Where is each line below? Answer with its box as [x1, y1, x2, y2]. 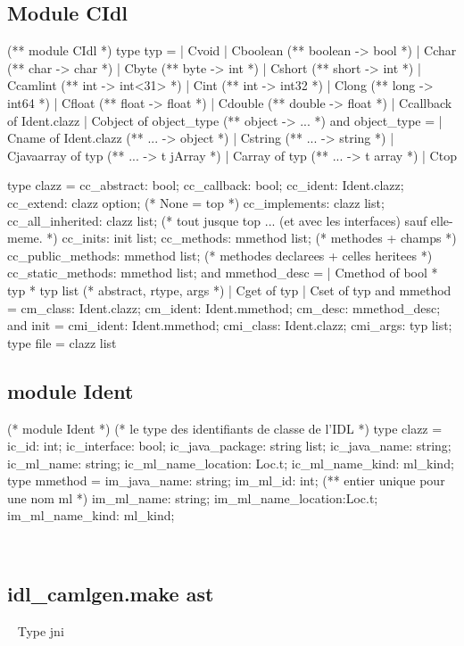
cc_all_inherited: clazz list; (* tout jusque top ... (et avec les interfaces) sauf [7, 211, 427, 229]
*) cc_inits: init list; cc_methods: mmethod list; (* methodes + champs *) [46, 228, 457, 247]
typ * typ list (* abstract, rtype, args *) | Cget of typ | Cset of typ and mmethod [7, 280, 452, 299]
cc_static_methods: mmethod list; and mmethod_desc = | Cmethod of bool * [7, 263, 438, 282]
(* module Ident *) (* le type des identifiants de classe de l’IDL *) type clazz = [7, 418, 443, 437]
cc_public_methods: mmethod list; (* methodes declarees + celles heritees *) [7, 245, 433, 264]
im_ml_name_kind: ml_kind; [7, 506, 175, 525]
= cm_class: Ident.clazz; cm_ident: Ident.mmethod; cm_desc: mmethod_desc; [7, 298, 441, 317]
